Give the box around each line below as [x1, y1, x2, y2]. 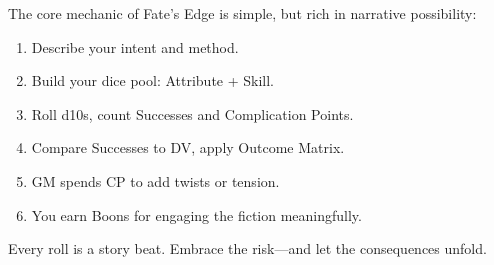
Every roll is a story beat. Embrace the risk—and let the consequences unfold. [8, 238, 487, 259]
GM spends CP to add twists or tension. [31, 170, 280, 191]
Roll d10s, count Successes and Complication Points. [31, 103, 354, 124]
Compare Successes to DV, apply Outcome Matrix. [31, 137, 345, 158]
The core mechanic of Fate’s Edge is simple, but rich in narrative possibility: [8, 3, 477, 23]
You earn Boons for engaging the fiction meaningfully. [31, 204, 362, 225]
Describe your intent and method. [31, 36, 239, 57]
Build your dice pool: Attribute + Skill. [31, 70, 275, 91]
